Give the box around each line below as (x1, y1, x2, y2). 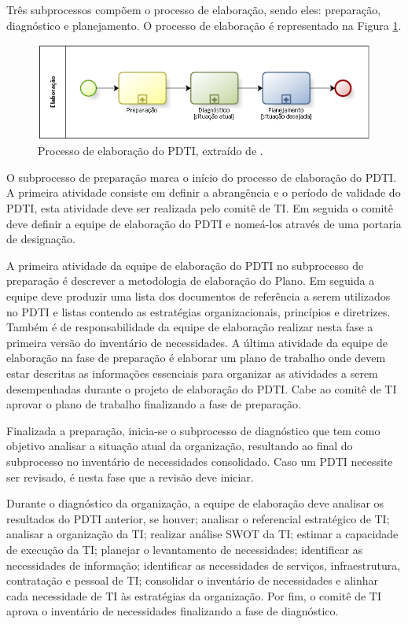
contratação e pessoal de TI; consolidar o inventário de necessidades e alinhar (6, 572, 379, 589)
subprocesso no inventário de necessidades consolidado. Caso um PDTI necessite (6, 452, 393, 469)
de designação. (6, 231, 75, 247)
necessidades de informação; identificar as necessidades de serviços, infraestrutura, (6, 556, 401, 573)
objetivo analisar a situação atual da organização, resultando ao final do (6, 438, 353, 454)
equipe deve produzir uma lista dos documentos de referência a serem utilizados (6, 288, 391, 305)
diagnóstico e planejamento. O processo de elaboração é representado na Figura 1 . (6, 17, 402, 33)
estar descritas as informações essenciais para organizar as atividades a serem (6, 365, 378, 382)
